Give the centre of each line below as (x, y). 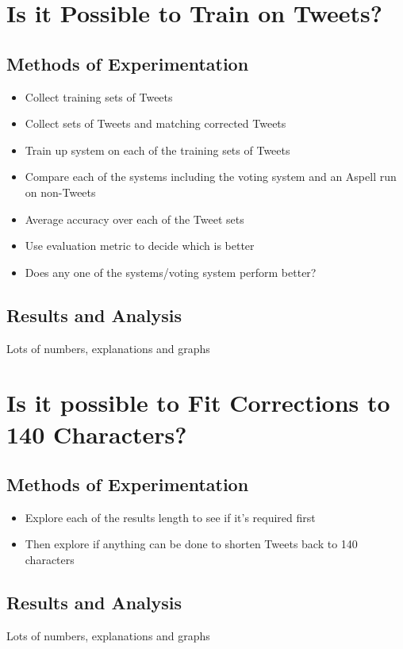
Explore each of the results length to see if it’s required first (170, 517)
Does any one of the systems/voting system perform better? (171, 272)
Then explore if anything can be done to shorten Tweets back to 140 (191, 544)
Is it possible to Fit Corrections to (198, 403)
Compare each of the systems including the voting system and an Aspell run (211, 177)
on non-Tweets (60, 192)
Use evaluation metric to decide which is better (140, 246)
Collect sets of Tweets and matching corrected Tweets (155, 123)
